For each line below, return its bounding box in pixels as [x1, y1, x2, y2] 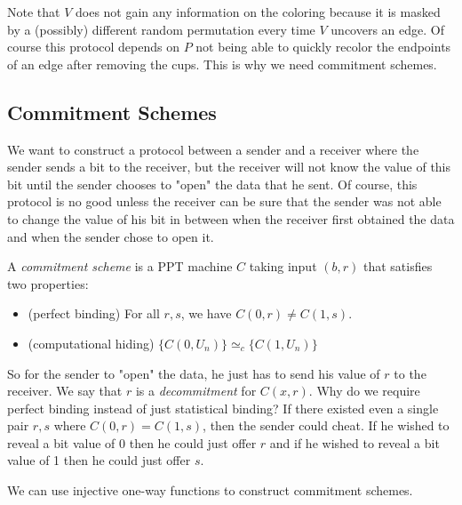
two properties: [7, 274, 89, 293]
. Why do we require [308, 381, 420, 400]
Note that [7, 3, 60, 20]
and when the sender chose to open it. [7, 227, 214, 245]
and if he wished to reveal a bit [269, 433, 440, 452]
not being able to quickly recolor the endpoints [195, 37, 451, 56]
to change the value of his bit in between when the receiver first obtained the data [7, 209, 455, 228]
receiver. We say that [7, 381, 123, 400]
